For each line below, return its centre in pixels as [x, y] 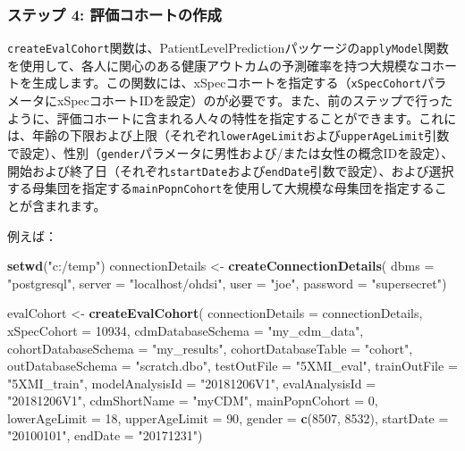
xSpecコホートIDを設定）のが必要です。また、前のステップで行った [255, 100]
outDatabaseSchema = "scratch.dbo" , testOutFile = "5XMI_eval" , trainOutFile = [232, 366]
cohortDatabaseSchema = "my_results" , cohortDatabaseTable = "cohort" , [210, 348]
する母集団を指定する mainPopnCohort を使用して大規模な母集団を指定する [221, 188]
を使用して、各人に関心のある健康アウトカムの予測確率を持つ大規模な [213, 65]
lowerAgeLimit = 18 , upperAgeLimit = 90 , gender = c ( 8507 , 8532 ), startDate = [228, 418]
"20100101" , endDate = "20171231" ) [105, 435]
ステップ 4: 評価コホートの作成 [114, 14]
